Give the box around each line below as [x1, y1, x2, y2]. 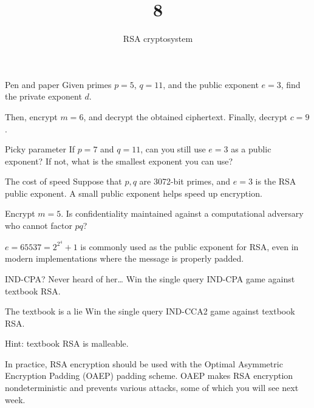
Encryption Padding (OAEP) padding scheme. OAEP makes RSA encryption [5, 369, 293, 382]
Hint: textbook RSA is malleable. [5, 337, 129, 350]
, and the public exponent [163, 78, 259, 90]
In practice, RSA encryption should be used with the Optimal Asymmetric [5, 357, 283, 370]
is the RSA [255, 175, 296, 188]
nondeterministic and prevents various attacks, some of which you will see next [5, 381, 299, 394]
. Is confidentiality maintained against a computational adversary [61, 207, 304, 220]
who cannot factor [5, 219, 72, 232]
